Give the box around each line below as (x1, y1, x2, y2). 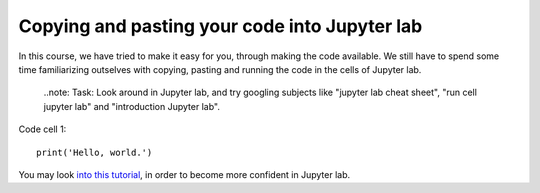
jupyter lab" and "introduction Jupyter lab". (43, 100, 220, 112)
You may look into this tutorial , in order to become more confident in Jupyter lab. (18, 168, 351, 180)
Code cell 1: (18, 123, 67, 135)
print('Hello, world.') (36, 146, 153, 158)
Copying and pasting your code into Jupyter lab (18, 15, 423, 37)
